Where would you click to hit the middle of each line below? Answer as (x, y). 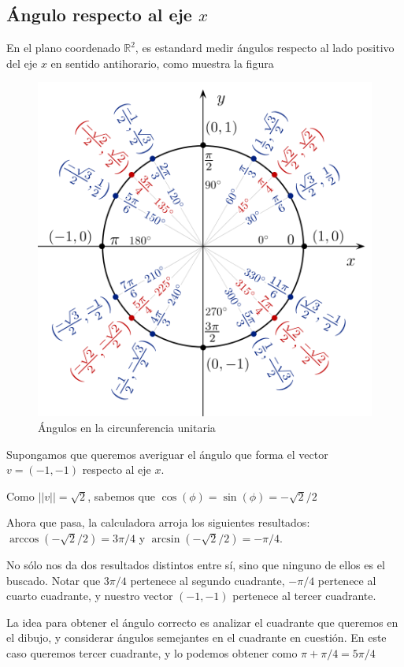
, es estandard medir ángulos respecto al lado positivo (265, 48)
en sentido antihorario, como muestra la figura (162, 63)
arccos (24, 539)
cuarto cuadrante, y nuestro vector (90, 596)
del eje (22, 63)
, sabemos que (121, 496)
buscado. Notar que (54, 580)
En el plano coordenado (63, 48)
